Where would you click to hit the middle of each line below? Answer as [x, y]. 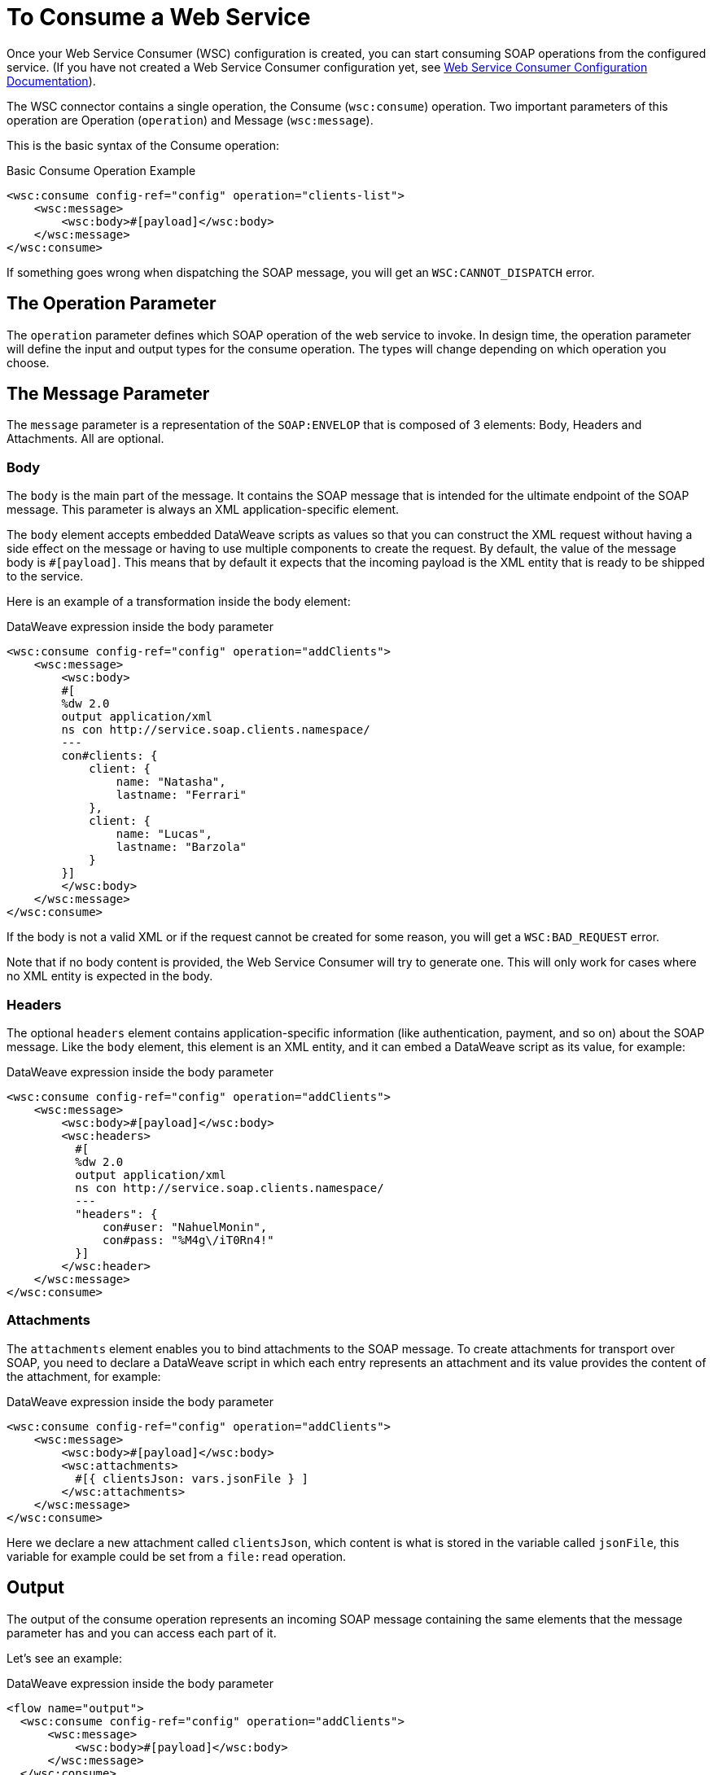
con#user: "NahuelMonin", [185, 1227]
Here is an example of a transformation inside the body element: [179, 602]
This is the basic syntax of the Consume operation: [143, 145]
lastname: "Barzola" [182, 847]
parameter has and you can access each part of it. [142, 1633]
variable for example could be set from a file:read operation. [177, 1556]
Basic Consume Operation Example [101, 170]
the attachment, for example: [84, 1376]
